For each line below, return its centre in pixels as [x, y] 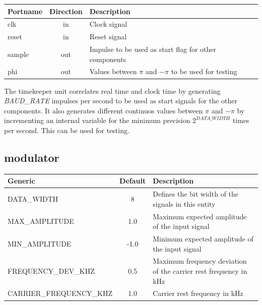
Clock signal [108, 24]
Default [133, 181]
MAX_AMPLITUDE [41, 221]
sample [18, 54]
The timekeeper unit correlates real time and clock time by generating [112, 90]
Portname [25, 11]
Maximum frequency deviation [200, 261]
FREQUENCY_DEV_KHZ [51, 270]
